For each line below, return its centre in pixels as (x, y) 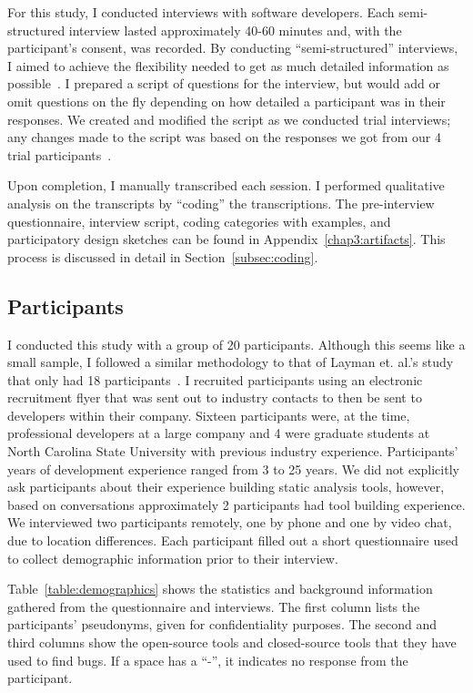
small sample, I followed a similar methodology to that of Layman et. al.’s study (231, 362)
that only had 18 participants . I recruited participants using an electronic (215, 379)
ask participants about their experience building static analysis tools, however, (226, 487)
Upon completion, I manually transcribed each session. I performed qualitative (226, 185)
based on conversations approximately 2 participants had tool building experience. (236, 504)
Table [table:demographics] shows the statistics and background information (220, 589)
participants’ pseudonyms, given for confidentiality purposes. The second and (222, 624)
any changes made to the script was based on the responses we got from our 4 (225, 137)
